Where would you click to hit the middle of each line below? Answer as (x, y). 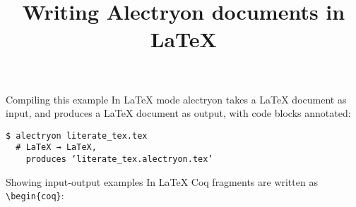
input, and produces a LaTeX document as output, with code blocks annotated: (178, 113)
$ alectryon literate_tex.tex (77, 136)
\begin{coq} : (35, 195)
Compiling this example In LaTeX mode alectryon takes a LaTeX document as (176, 99)
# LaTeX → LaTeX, (56, 148)
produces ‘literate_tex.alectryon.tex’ (119, 159)
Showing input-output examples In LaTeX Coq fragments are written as (162, 181)
